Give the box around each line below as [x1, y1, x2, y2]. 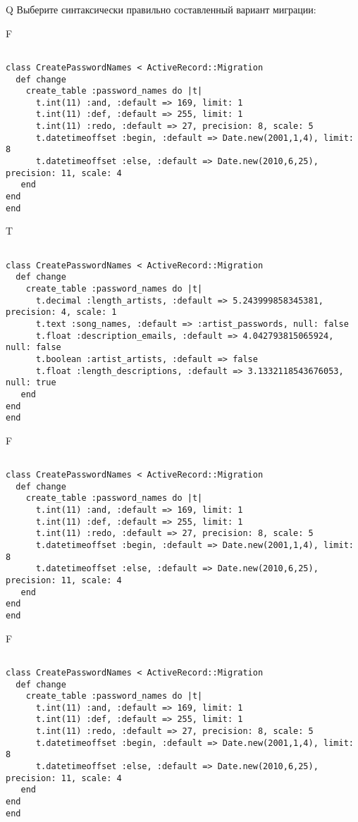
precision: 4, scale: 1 [6, 307, 117, 318]
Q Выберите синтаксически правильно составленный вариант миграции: [6, 2, 316, 16]
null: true [6, 378, 56, 388]
